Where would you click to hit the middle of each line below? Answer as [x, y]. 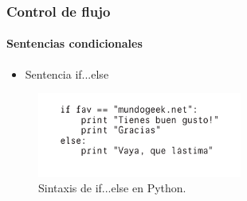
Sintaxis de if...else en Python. [112, 188]
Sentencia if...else [67, 73]
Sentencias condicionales [74, 43]
